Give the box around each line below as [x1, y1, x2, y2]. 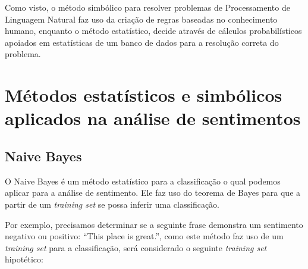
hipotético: [5, 253, 43, 265]
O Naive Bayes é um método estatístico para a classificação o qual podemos [5, 174, 281, 187]
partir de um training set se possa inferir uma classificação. [5, 198, 220, 210]
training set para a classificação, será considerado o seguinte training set [5, 241, 267, 254]
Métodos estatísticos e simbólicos [5, 83, 282, 107]
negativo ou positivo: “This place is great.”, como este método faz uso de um [5, 230, 284, 242]
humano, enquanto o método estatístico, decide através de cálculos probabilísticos [5, 24, 302, 37]
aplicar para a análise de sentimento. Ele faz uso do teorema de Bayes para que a [5, 186, 301, 199]
